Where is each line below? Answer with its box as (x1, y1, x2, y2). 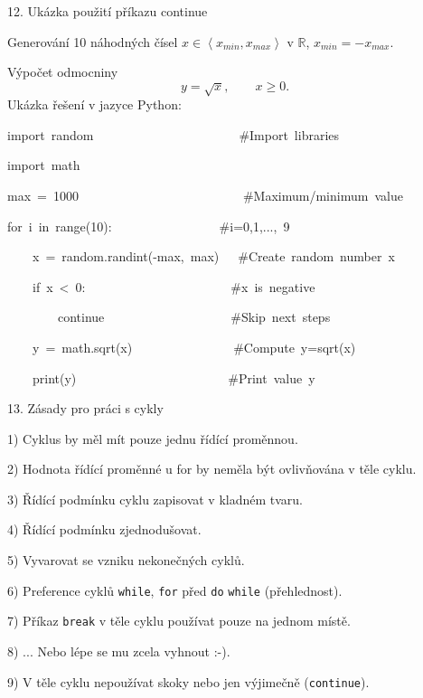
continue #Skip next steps (57, 307, 331, 326)
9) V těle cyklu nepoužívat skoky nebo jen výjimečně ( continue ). (7, 672, 370, 691)
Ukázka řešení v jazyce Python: (7, 95, 182, 114)
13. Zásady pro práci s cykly (7, 399, 164, 418)
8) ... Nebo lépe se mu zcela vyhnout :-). (7, 641, 230, 660)
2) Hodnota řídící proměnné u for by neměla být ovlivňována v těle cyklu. (7, 459, 417, 478)
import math (7, 156, 80, 174)
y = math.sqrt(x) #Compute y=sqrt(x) (32, 337, 356, 356)
